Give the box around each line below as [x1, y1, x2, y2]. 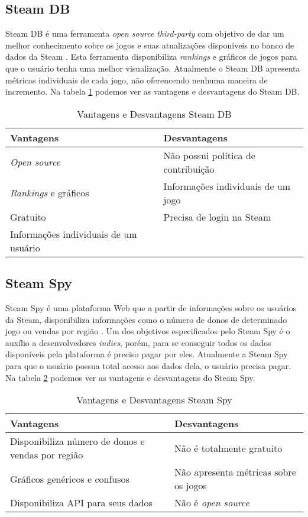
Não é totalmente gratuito [174, 441, 283, 455]
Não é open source [174, 496, 249, 510]
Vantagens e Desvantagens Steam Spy [76, 393, 232, 407]
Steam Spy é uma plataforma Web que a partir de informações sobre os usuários [5, 301, 297, 314]
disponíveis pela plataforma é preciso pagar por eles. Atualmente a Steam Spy [5, 348, 288, 360]
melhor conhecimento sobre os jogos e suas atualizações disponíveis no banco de [5, 38, 294, 51]
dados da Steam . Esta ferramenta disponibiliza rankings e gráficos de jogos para [5, 50, 297, 63]
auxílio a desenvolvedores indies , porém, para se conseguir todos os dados [5, 336, 271, 348]
